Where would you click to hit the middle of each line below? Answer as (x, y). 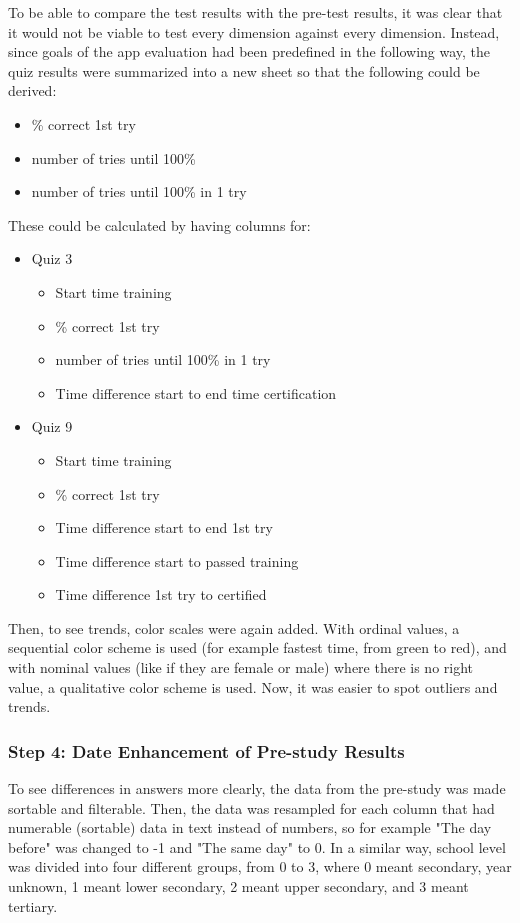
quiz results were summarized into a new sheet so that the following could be (244, 70)
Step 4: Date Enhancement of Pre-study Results (206, 750)
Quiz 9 (52, 426)
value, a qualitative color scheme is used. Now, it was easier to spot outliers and (253, 686)
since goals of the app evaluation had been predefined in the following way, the (249, 51)
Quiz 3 (52, 258)
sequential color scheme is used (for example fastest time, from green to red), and (257, 647)
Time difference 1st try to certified (161, 594)
